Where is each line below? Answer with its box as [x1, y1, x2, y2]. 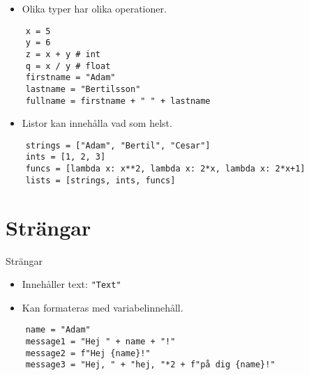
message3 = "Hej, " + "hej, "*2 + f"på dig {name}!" [25, 360, 276, 370]
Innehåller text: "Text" [22, 277, 121, 291]
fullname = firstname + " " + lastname [25, 95, 211, 106]
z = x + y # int [25, 49, 101, 59]
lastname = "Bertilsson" [25, 84, 141, 94]
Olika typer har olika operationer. [22, 1, 167, 15]
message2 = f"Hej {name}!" [25, 348, 151, 358]
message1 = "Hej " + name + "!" [25, 337, 176, 347]
